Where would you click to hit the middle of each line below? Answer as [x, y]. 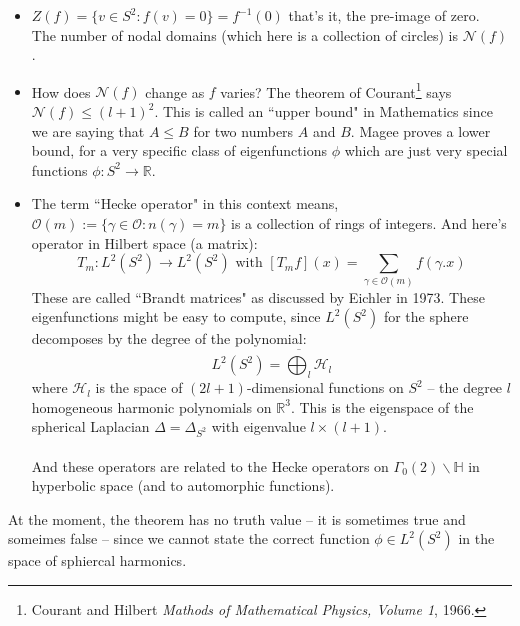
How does [61, 91]
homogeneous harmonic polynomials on [151, 406]
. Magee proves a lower [420, 130]
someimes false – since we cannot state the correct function [189, 538]
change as [175, 91]
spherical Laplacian [90, 426]
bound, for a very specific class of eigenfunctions [179, 150]
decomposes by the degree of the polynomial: [169, 338]
